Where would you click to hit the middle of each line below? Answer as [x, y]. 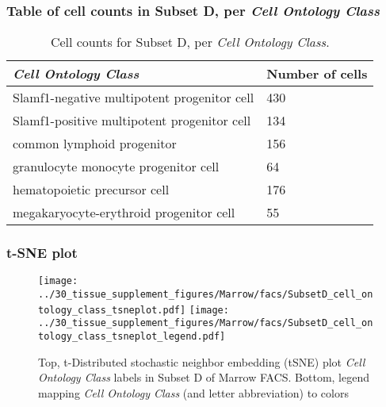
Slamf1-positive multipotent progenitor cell [132, 121]
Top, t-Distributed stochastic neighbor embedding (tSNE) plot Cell [202, 361]
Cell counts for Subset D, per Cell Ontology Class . [190, 42]
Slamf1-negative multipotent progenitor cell [134, 98]
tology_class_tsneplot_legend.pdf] [132, 337]
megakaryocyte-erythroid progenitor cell [124, 213]
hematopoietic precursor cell [91, 190]
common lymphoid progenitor [95, 144]
